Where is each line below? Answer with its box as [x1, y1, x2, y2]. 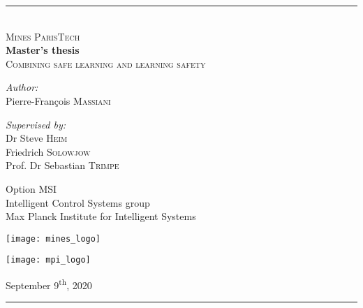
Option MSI [6, 181, 57, 196]
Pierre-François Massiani [6, 93, 111, 108]
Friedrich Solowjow [6, 144, 91, 159]
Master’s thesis [6, 43, 80, 57]
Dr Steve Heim [6, 131, 68, 145]
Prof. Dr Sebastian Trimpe [6, 158, 119, 173]
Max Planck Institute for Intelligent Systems [6, 209, 196, 223]
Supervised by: [6, 117, 66, 131]
